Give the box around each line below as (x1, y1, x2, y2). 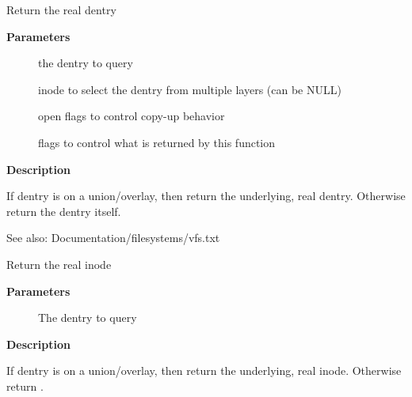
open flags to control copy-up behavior (38, 108, 225, 124)
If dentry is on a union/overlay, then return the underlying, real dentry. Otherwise (6, 187, 406, 204)
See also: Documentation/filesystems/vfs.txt (6, 229, 220, 246)
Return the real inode (6, 255, 112, 272)
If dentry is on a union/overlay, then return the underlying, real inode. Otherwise (6, 362, 402, 379)
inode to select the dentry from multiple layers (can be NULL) (38, 81, 341, 97)
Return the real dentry (6, 2, 116, 17)
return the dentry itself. (6, 202, 121, 219)
